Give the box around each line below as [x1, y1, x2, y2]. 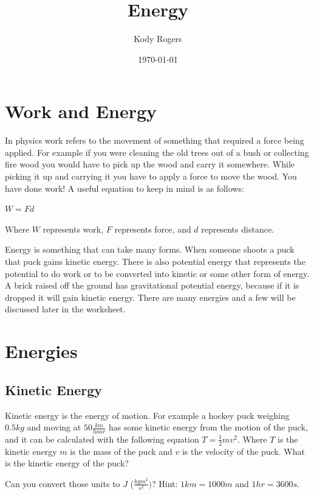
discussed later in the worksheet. [5, 303, 126, 315]
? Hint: [152, 477, 178, 490]
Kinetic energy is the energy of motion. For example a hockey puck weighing [5, 409, 290, 421]
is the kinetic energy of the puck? [5, 457, 129, 469]
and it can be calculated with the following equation [5, 432, 199, 445]
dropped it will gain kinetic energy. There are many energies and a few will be [5, 290, 296, 303]
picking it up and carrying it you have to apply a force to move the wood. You [5, 170, 297, 183]
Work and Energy [5, 99, 157, 124]
